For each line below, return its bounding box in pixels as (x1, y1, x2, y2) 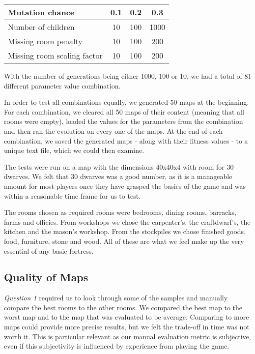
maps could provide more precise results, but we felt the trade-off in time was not (4, 322, 250, 332)
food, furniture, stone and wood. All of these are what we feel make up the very (4, 236, 244, 246)
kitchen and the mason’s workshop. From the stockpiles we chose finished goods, (4, 226, 246, 236)
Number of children (8, 21, 75, 32)
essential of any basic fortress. (4, 245, 94, 256)
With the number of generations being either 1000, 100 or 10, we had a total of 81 (4, 71, 252, 81)
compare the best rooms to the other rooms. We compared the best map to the (4, 302, 243, 312)
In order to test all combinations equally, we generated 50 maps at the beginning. (4, 97, 249, 107)
